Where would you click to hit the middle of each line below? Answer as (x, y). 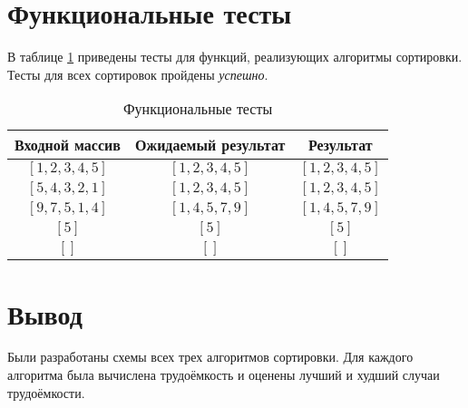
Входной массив (68, 145)
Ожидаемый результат (210, 145)
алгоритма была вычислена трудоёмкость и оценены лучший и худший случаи (224, 375)
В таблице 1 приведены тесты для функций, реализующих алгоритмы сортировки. (235, 57)
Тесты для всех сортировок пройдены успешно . (138, 74)
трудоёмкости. (46, 392)
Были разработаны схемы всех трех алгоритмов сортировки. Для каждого (210, 357)
